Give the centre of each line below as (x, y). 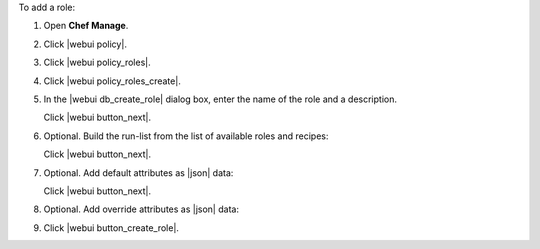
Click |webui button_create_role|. (111, 227)
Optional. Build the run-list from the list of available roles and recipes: (186, 136)
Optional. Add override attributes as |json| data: (141, 209)
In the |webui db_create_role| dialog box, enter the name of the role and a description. (220, 99)
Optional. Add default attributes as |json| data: (138, 172)
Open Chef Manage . (86, 26)
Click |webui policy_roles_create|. (112, 81)
